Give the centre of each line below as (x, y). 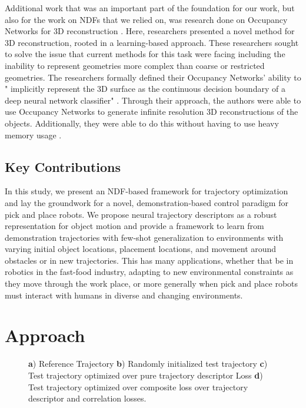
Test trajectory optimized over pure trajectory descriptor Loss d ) (146, 375)
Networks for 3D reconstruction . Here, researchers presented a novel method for (150, 31)
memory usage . (33, 135)
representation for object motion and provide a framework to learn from (134, 226)
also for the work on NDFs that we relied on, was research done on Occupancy (146, 19)
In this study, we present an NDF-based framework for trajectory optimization (147, 191)
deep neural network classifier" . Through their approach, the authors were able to (153, 100)
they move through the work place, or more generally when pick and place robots (152, 283)
